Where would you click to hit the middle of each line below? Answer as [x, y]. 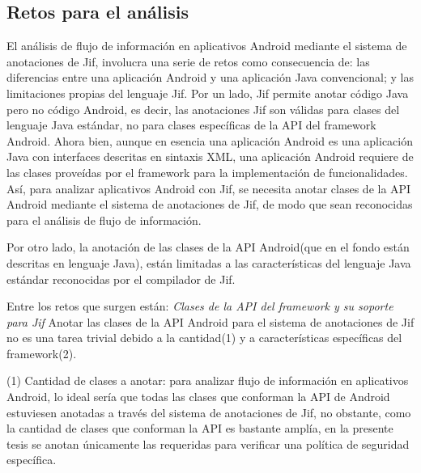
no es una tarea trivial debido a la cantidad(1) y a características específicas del [204, 338]
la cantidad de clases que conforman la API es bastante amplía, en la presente [200, 428]
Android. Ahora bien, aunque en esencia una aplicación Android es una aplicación [210, 140]
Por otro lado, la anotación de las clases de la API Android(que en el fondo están [208, 247]
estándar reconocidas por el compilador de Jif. [121, 279]
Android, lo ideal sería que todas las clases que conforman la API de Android [198, 397]
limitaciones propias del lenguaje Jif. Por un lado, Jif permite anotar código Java [208, 93]
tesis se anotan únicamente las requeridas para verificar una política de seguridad [208, 443]
